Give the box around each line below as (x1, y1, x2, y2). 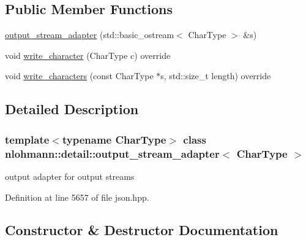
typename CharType (62, 131, 166, 147)
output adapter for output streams (5, 169, 135, 182)
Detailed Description (5, 99, 139, 118)
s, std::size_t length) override (160, 69, 271, 82)
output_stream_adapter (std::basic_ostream (5, 28, 174, 41)
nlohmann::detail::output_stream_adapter (5, 145, 220, 161)
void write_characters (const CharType (5, 69, 154, 82)
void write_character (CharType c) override (5, 48, 171, 61)
